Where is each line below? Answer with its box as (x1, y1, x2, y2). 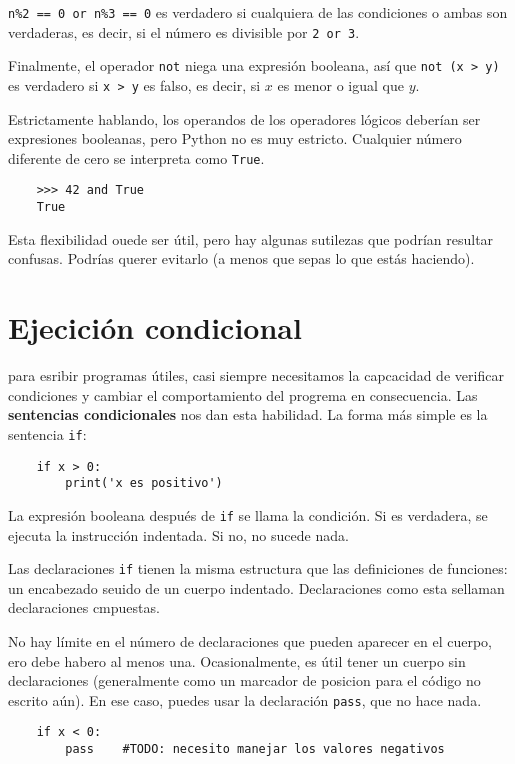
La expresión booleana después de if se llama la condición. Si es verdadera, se (8, 504, 488, 525)
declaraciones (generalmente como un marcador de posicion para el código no (8, 670, 481, 691)
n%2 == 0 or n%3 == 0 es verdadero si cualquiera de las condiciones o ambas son (8, 2, 508, 22)
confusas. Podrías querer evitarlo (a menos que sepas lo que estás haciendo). (8, 248, 475, 269)
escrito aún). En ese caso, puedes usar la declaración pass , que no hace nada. (8, 689, 482, 710)
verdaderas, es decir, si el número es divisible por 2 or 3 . (8, 21, 360, 42)
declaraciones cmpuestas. (8, 597, 160, 618)
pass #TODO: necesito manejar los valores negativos (65, 742, 445, 757)
